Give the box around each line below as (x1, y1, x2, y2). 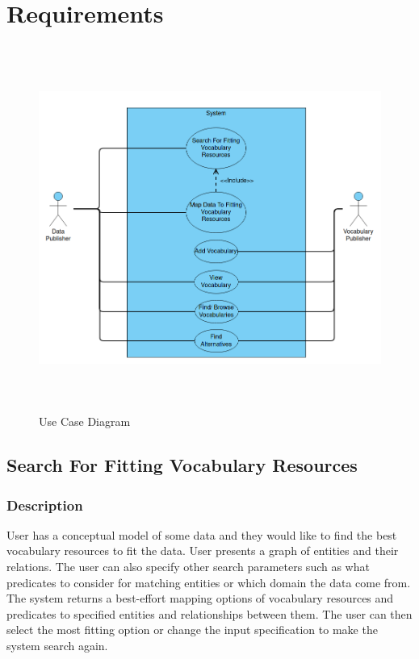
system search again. (6, 637, 108, 653)
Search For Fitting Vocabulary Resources (6, 453, 358, 478)
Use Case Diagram (39, 413, 131, 430)
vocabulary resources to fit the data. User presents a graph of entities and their (6, 542, 399, 559)
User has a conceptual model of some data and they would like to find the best (6, 526, 397, 543)
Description (6, 494, 83, 515)
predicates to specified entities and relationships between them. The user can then (6, 605, 413, 622)
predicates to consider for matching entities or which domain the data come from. (6, 573, 411, 590)
